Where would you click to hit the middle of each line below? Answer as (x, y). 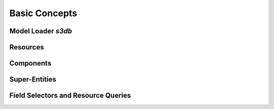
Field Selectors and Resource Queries (70, 96)
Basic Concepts (43, 13)
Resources (27, 47)
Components (30, 63)
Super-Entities (33, 79)
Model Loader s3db (41, 31)
